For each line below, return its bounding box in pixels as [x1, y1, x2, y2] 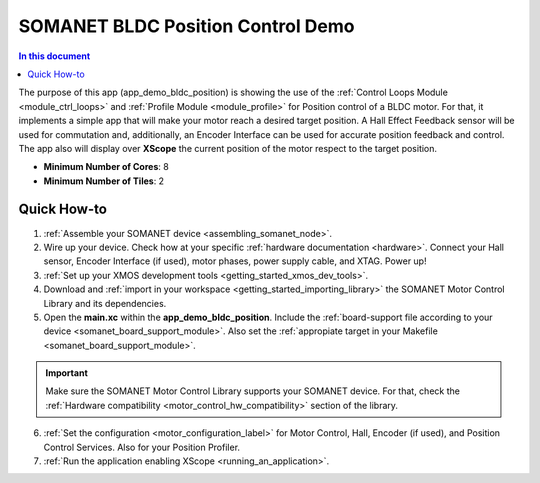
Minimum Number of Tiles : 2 [43, 175, 165, 187]
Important [45, 367, 89, 379]
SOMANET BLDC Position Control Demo [18, 15, 355, 37]
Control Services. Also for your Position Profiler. [43, 441, 240, 453]
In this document [18, 50, 91, 62]
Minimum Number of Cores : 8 [43, 161, 169, 173]
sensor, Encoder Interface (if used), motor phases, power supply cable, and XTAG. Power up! [43, 255, 427, 267]
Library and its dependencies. [43, 297, 167, 309]
